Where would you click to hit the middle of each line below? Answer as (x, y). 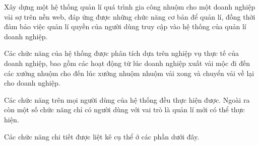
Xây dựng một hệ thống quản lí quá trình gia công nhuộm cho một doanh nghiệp (130, 7)
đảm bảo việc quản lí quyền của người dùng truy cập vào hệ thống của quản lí (125, 26)
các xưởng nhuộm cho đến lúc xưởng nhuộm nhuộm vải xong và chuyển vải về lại (129, 73)
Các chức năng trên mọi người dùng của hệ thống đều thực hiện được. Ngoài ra (127, 99)
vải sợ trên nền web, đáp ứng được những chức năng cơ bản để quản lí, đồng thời (130, 16)
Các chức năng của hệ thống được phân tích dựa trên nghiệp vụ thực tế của (121, 53)
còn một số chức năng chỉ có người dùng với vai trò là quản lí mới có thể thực (124, 110)
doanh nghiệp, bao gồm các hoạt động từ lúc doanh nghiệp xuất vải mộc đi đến (127, 63)
